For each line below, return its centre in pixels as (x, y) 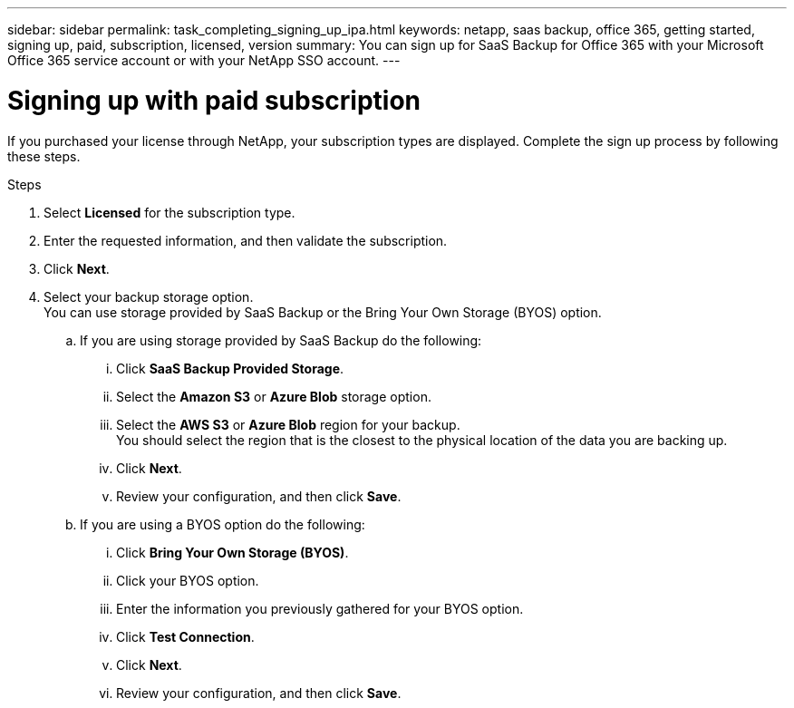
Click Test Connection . (185, 636)
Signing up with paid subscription (214, 100)
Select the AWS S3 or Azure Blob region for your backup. (288, 424)
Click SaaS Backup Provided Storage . (230, 368)
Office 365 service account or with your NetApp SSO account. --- (204, 60)
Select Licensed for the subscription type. (169, 212)
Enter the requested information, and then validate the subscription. (246, 240)
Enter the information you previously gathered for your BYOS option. (320, 608)
